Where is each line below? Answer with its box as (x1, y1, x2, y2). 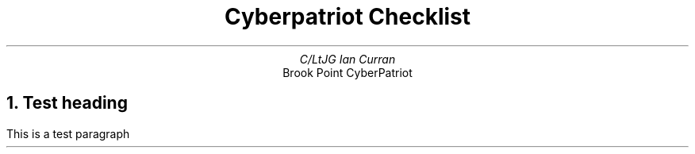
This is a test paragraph (6, 126, 130, 141)
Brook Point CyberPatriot (282, 65, 413, 79)
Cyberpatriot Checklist (225, 3, 470, 30)
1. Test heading (6, 93, 128, 114)
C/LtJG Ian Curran (299, 52, 396, 66)
